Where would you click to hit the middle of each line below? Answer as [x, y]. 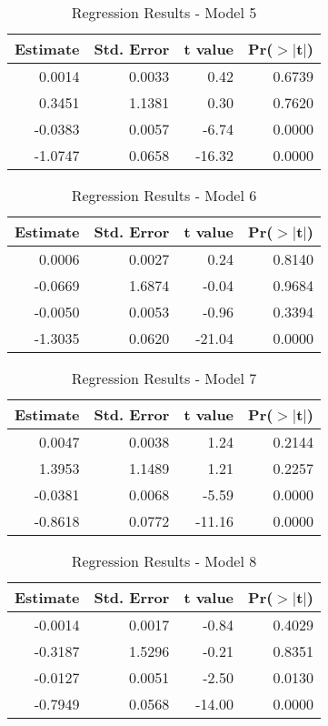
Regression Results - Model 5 [164, 12]
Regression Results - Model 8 [164, 561]
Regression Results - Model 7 [164, 378]
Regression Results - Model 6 [164, 195]
